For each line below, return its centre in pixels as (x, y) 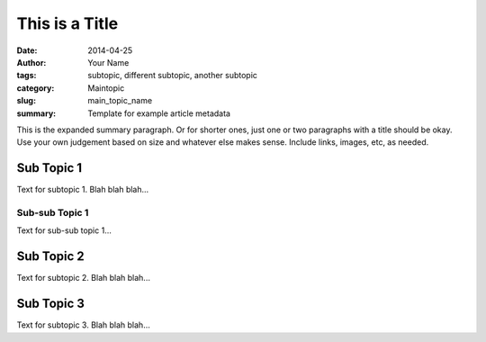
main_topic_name (120, 101)
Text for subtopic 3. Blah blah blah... (83, 325)
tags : (27, 76)
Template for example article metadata (159, 113)
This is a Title (67, 23)
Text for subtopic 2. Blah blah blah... (83, 278)
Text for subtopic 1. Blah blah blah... (83, 190)
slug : (26, 101)
